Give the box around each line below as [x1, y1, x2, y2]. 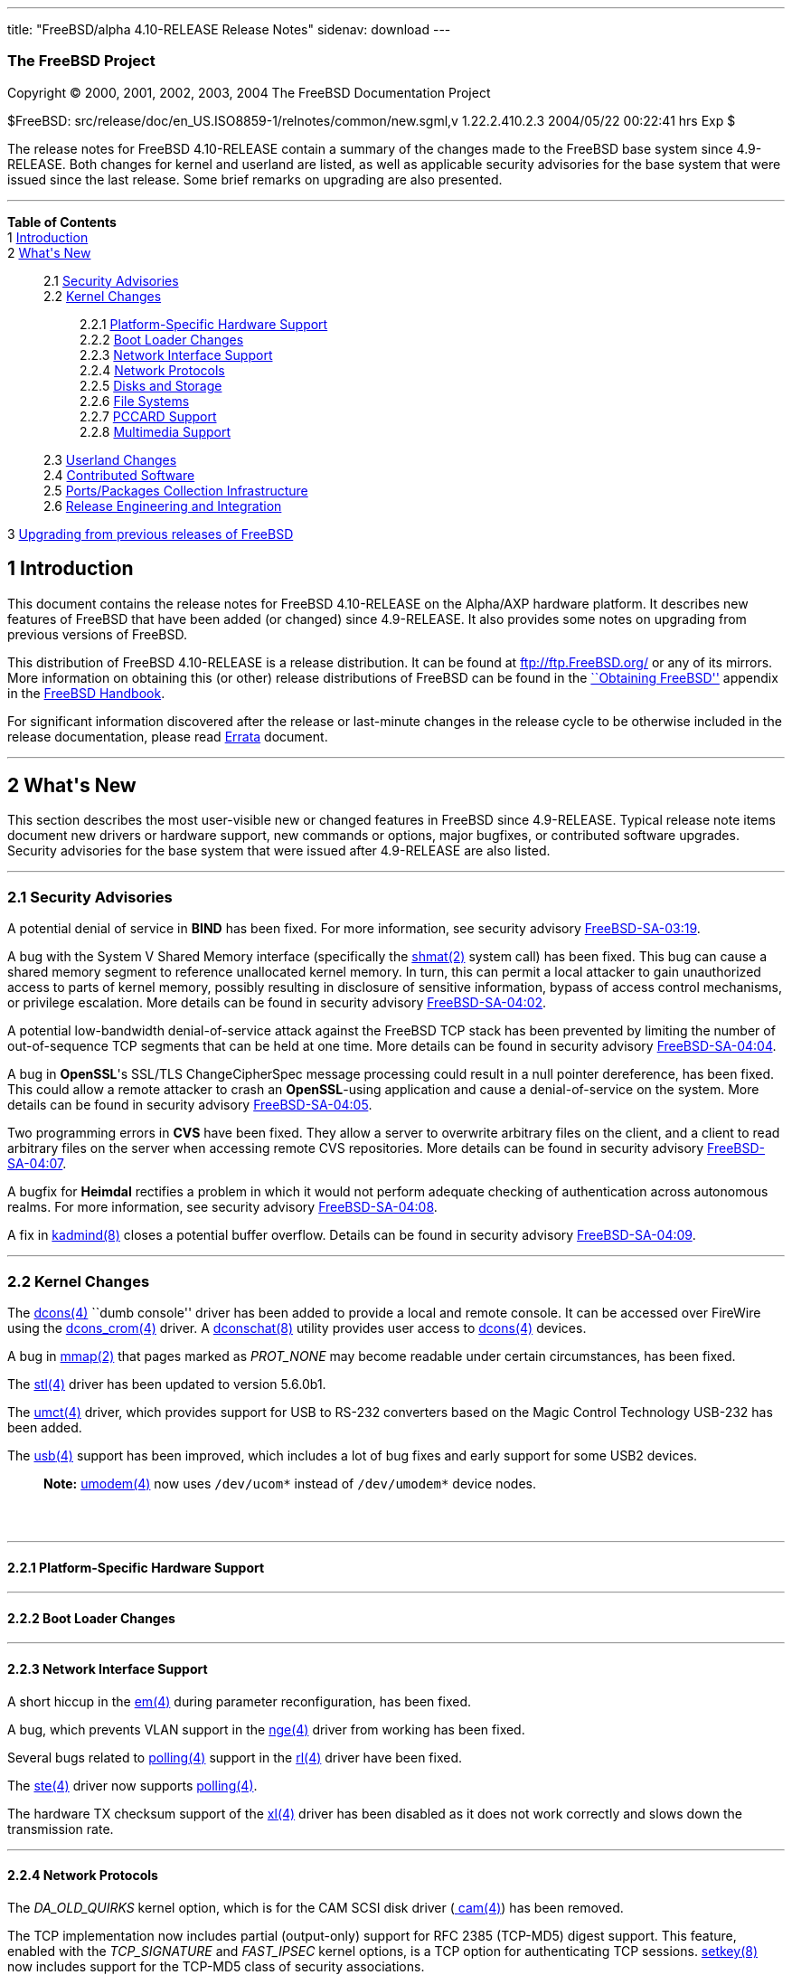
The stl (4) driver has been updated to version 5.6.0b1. [7, 1375, 326, 1392]
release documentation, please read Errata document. [7, 728, 328, 744]
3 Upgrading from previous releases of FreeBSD [7, 525, 294, 542]
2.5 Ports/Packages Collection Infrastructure [43, 482, 308, 498]
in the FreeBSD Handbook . [7, 685, 165, 701]
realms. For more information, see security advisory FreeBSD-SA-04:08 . [7, 1199, 438, 1215]
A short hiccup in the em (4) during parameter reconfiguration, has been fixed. [7, 1693, 471, 1709]
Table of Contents [7, 213, 117, 230]
